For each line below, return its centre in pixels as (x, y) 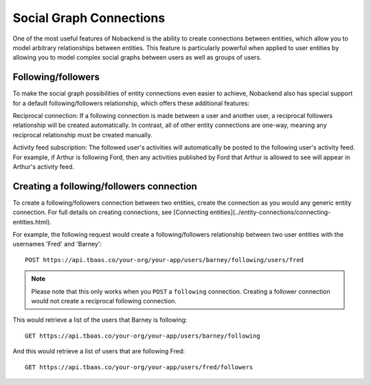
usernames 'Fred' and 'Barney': (57, 244)
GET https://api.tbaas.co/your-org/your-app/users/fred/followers (139, 367)
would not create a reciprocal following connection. (104, 301)
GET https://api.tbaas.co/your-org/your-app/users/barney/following (143, 336)
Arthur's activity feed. (44, 166)
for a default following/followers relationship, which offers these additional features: (131, 103)
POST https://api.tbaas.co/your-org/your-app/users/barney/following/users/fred (165, 260)
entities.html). (32, 222)
